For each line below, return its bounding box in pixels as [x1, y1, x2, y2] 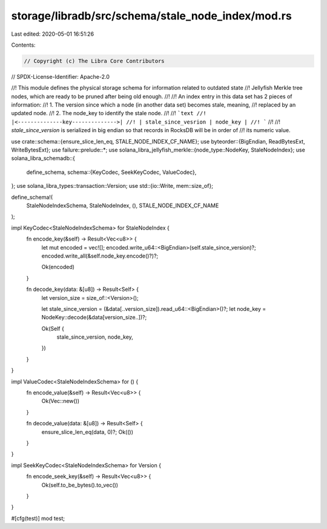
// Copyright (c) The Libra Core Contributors [24, 58, 165, 64]
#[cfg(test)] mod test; [11, 514, 65, 522]
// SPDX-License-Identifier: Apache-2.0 [11, 73, 110, 80]
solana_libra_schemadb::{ [11, 155, 76, 162]
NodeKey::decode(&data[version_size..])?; [41, 314, 147, 321]
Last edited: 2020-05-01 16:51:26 [11, 30, 94, 38]
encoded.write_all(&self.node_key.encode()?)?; [41, 252, 159, 259]
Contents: [11, 41, 36, 48]
